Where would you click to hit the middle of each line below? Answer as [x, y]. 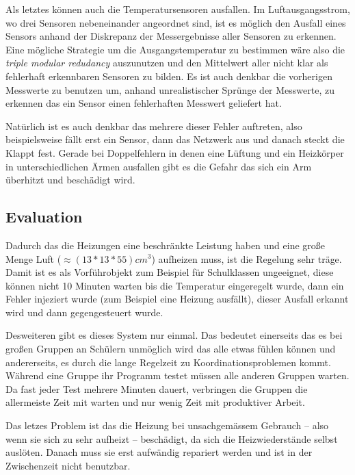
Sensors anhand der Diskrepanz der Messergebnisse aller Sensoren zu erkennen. [171, 36]
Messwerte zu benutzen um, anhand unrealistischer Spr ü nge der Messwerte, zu [170, 89]
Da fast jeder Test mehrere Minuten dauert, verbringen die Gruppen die [157, 388]
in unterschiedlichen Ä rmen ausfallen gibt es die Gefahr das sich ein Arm [159, 166]
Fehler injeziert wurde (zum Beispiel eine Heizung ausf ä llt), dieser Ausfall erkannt [177, 299]
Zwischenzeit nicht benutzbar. [68, 465]
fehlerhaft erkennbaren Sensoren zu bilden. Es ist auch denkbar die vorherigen [169, 76]
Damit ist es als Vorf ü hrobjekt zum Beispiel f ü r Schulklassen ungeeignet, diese [170, 272]
